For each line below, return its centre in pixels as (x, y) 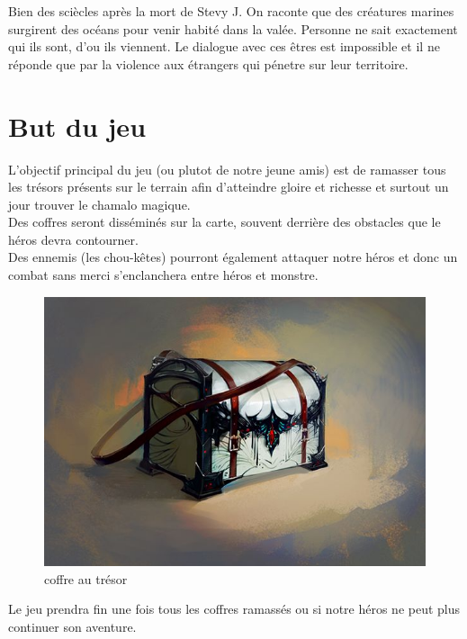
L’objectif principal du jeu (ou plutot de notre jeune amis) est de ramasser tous (227, 169)
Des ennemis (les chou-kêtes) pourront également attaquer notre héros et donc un (233, 257)
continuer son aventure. (72, 627)
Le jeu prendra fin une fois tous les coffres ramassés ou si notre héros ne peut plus (234, 609)
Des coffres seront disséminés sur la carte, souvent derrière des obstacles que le (225, 222)
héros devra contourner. (73, 239)
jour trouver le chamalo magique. (99, 204)
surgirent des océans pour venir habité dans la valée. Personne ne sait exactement (233, 28)
